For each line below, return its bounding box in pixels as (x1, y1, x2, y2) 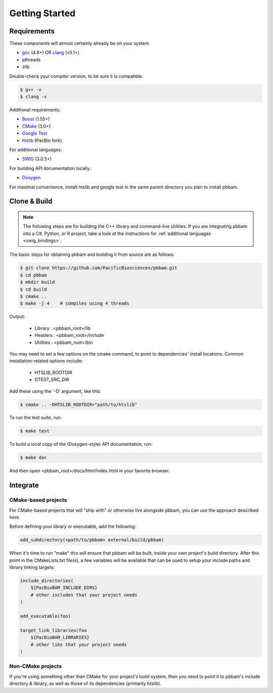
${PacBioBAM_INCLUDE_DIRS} (30, 585, 98, 591)
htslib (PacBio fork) (22, 137, 62, 143)
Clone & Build (9, 197, 53, 206)
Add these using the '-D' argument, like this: (9, 388, 101, 394)
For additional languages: (9, 146, 62, 152)
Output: (9, 314, 25, 320)
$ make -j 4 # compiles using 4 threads (20, 300, 130, 306)
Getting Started (9, 8, 76, 19)
